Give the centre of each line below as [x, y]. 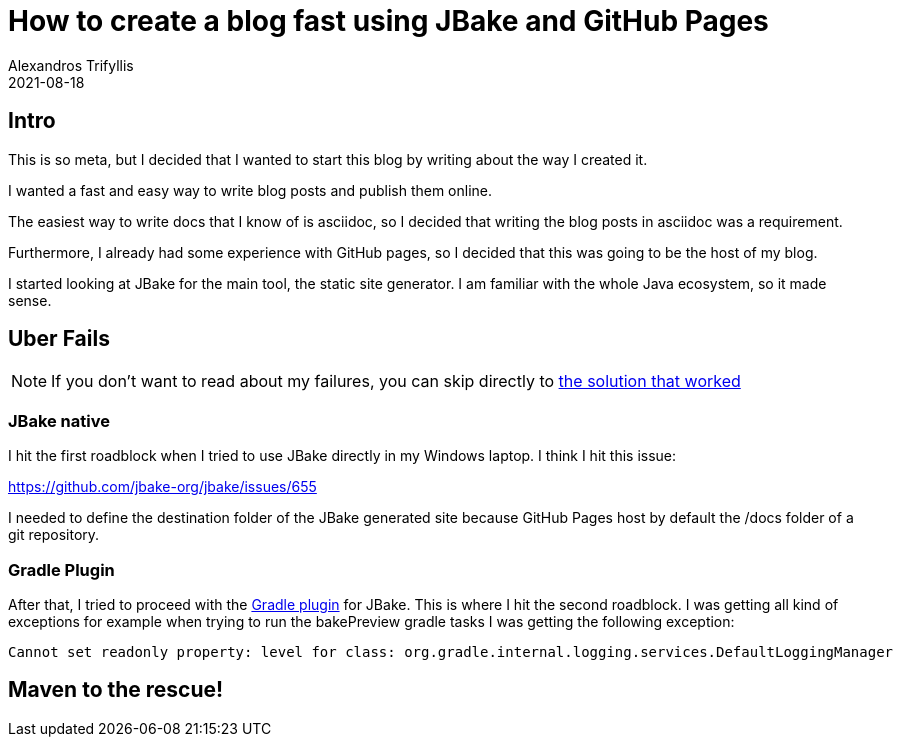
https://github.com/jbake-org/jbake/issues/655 [162, 487]
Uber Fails [59, 339]
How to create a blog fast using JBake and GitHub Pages [388, 21]
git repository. [54, 535]
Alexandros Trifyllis [71, 65]
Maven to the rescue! [116, 690]
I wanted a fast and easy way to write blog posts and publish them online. [250, 190]
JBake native [59, 420]
